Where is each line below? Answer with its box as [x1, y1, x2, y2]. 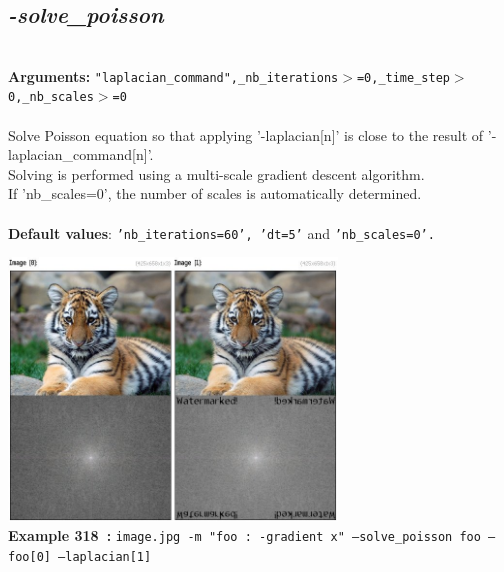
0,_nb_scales [8, 90, 94, 105]
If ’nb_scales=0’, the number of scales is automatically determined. [8, 183, 422, 204]
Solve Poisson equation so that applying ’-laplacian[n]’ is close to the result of [8, 124, 484, 145]
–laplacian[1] [58, 550, 152, 565]
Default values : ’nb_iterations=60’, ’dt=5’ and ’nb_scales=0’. [8, 222, 435, 243]
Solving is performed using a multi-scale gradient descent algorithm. [8, 163, 425, 184]
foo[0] [8, 550, 51, 565]
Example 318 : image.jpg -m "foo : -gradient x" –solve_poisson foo [8, 525, 481, 546]
